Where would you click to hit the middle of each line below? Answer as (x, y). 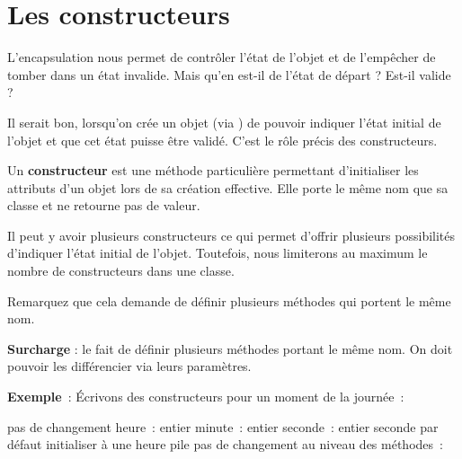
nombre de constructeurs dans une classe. (121, 271)
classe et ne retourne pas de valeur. (104, 205)
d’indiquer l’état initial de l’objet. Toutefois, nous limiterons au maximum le (218, 253)
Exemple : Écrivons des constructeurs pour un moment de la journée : (206, 397)
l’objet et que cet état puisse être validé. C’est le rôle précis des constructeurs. (222, 140)
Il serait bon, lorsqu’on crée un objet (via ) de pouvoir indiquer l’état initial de (224, 122)
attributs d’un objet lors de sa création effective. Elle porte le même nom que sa (228, 187)
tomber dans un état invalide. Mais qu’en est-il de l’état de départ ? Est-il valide (229, 74)
